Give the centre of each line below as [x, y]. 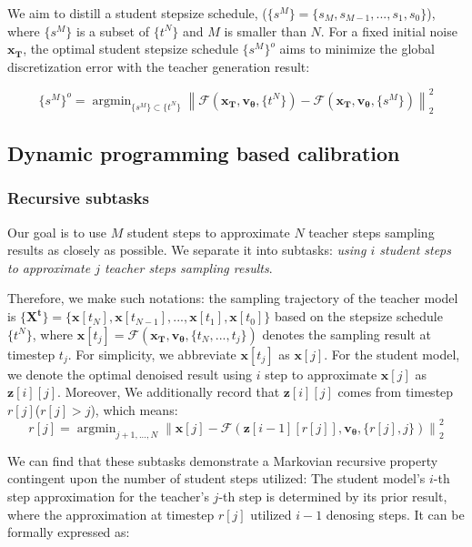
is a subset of [113, 30]
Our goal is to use [57, 232]
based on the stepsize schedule [358, 316]
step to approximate [321, 374]
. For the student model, [392, 354]
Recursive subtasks [78, 198]
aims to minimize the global [357, 49]
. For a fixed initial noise [389, 30]
